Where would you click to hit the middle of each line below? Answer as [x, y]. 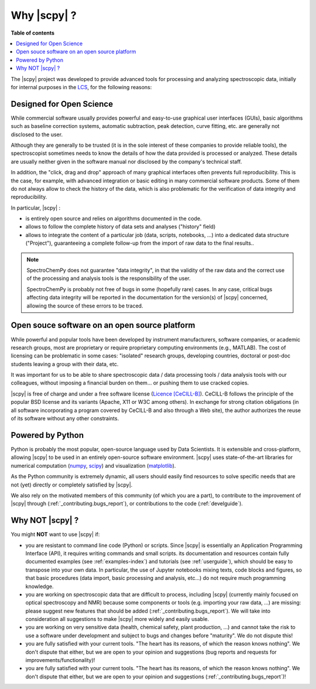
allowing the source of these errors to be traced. [85, 306]
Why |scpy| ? [44, 15]
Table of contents [33, 33]
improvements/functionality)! [60, 660]
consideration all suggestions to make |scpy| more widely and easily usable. [117, 619]
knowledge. [39, 586]
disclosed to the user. [37, 134]
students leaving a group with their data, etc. [65, 364]
